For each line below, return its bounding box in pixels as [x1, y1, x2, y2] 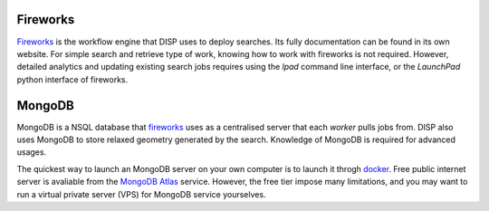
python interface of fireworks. [16, 73, 129, 85]
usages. [16, 147, 47, 158]
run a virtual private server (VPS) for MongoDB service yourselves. [16, 188, 266, 199]
